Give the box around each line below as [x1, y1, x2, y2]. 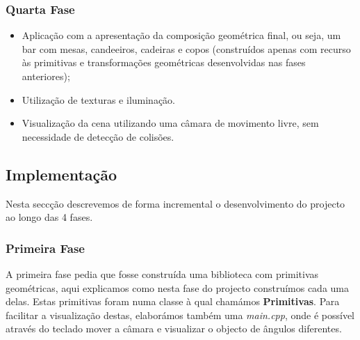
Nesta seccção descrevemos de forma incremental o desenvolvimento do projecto [6, 196, 345, 210]
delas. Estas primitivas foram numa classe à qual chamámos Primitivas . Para [6, 294, 340, 309]
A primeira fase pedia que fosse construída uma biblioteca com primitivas [6, 266, 319, 281]
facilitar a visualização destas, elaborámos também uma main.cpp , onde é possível [6, 307, 355, 322]
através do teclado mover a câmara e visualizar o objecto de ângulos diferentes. [6, 321, 342, 336]
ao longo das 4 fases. [6, 210, 93, 224]
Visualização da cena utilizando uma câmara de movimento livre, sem [22, 116, 319, 130]
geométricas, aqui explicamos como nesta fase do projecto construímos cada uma [6, 280, 350, 295]
